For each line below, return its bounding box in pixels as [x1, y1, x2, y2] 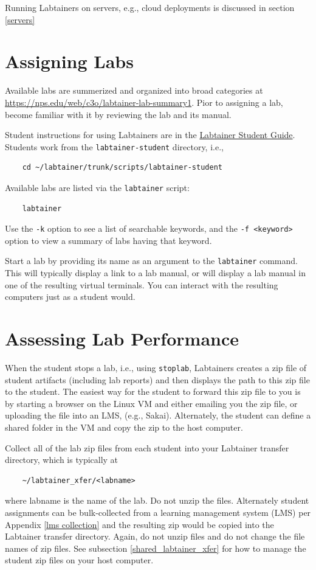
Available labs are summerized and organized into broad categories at [5, 84, 263, 97]
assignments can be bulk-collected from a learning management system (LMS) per [5, 506, 311, 518]
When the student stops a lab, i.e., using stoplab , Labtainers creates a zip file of [5, 361, 307, 374]
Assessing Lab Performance [5, 326, 239, 351]
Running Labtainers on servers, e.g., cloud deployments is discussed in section [5, 1, 295, 13]
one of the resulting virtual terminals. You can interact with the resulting [5, 278, 278, 291]
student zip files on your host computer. [5, 554, 154, 566]
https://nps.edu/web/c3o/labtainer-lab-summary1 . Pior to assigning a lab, [5, 96, 283, 108]
